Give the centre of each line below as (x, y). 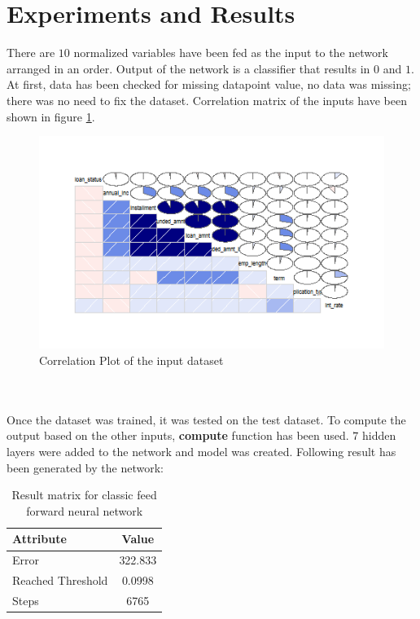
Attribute (39, 539)
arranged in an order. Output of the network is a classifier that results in (188, 68)
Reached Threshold (60, 580)
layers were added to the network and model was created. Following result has (201, 452)
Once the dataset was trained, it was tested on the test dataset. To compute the (206, 419)
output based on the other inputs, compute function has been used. (178, 435)
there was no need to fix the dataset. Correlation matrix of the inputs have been (207, 100)
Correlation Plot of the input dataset (131, 360)
